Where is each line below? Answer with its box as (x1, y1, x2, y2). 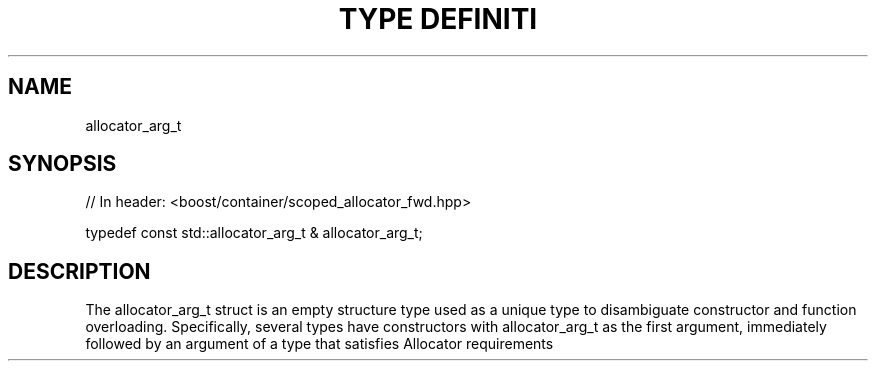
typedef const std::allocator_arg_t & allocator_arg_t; (85, 224, 423, 242)
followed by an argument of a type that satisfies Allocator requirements (85, 335, 554, 353)
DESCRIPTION (8, 258, 151, 284)
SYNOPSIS (8, 151, 117, 177)
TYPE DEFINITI (338, 2, 538, 36)
